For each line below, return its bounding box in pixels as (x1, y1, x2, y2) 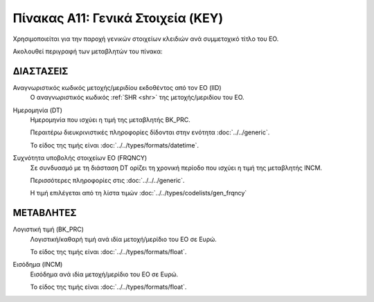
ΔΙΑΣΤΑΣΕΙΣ (12, 65, 69, 77)
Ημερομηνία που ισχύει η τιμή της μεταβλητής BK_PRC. (30, 116, 190, 124)
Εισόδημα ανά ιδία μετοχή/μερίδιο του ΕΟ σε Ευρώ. (30, 270, 179, 278)
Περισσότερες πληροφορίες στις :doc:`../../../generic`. (30, 176, 185, 184)
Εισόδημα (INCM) (12, 260, 63, 269)
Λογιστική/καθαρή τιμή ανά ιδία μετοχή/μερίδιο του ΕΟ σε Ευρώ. (30, 235, 217, 243)
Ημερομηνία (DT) (12, 106, 62, 114)
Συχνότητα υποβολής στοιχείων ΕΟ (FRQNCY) (12, 154, 148, 162)
